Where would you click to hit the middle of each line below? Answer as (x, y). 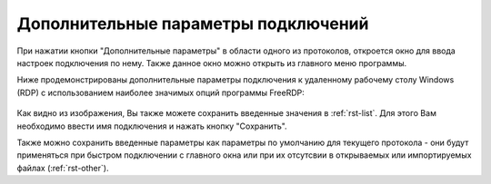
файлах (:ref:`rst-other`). (63, 168)
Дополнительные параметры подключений (193, 24)
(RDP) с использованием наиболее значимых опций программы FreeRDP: (160, 92)
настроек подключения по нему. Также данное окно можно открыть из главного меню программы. (212, 63)
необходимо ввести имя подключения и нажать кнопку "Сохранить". (152, 126)
